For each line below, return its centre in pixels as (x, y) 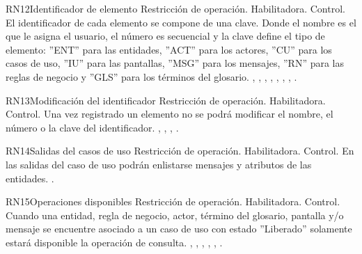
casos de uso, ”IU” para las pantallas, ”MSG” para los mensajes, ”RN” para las (175, 63)
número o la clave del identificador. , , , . (92, 127)
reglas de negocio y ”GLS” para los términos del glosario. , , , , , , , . (151, 76)
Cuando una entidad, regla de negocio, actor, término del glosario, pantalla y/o (175, 215)
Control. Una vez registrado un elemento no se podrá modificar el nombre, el (170, 114)
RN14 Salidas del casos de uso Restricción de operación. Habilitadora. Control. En (180, 151)
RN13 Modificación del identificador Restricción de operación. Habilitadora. (166, 100)
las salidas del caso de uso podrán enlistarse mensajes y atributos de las (159, 164)
